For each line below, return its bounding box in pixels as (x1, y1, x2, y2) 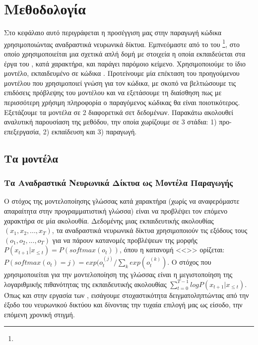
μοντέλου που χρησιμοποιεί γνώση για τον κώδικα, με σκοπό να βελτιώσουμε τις (4, 77, 236, 88)
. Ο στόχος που (167, 257, 211, 267)
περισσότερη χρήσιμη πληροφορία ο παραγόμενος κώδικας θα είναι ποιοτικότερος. (4, 97, 240, 107)
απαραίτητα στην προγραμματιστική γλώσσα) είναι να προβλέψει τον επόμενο (4, 205, 228, 216)
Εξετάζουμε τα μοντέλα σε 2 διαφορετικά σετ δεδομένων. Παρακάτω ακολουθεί (4, 107, 234, 117)
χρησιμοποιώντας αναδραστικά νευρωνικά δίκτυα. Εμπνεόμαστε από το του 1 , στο (4, 37, 240, 49)
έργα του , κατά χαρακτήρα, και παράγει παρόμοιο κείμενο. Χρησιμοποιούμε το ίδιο (4, 58, 246, 68)
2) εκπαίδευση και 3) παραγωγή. (43, 126, 137, 136)
